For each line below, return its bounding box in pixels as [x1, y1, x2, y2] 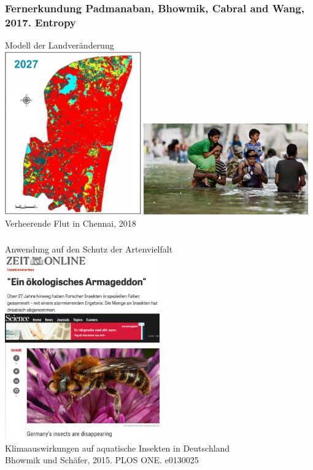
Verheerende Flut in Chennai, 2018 [5, 216, 136, 229]
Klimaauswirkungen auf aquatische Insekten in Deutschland [5, 441, 230, 454]
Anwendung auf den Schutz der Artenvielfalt [5, 243, 173, 256]
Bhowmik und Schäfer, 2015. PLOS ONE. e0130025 [5, 453, 199, 466]
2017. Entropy [5, 14, 76, 29]
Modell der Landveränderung [5, 39, 114, 52]
